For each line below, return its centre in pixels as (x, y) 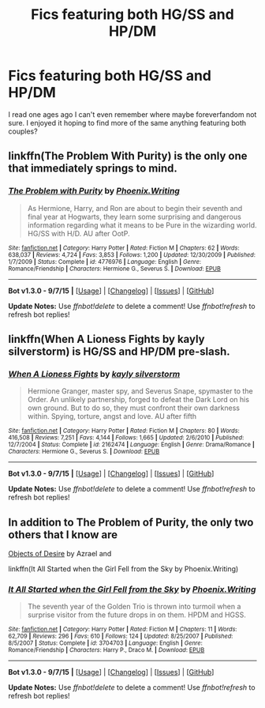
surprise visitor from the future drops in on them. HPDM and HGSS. (137, 615)
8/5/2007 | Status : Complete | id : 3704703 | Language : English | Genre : (105, 643)
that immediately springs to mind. (93, 169)
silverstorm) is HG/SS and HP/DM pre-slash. (119, 352)
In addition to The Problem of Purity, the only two (131, 522)
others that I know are (63, 535)
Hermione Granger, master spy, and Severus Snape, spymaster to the (140, 391)
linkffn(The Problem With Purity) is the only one (128, 156)
